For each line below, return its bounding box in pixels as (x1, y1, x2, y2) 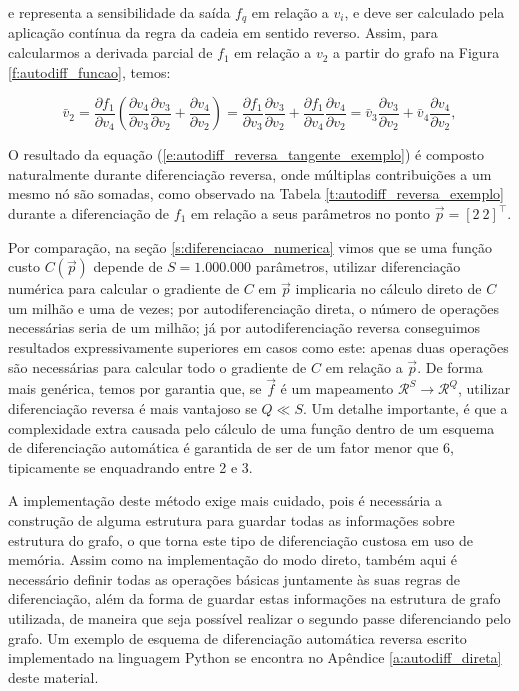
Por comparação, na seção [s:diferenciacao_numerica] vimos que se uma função (8, 236, 493, 257)
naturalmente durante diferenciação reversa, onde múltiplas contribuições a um (8, 163, 492, 184)
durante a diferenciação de (8, 203, 170, 224)
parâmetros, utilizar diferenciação (255, 256, 461, 277)
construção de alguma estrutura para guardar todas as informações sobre (8, 509, 455, 530)
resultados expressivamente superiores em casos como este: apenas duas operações (8, 336, 509, 357)
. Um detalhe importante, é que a (302, 397, 508, 418)
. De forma (417, 356, 483, 377)
